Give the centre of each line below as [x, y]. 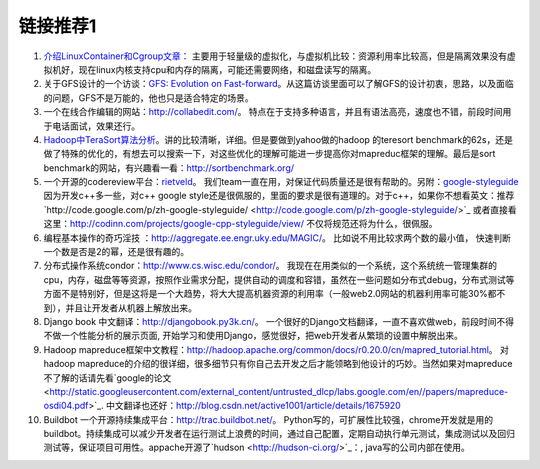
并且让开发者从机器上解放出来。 [131, 307]
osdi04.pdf [66, 406]
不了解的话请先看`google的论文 [107, 377]
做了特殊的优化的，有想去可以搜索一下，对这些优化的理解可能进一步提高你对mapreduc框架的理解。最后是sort [269, 154]
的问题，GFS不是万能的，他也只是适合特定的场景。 [148, 97]
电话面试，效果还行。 [95, 126]
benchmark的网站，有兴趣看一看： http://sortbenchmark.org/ [169, 167]
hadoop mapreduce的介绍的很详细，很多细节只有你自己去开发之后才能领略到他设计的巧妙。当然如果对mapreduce [278, 364]
